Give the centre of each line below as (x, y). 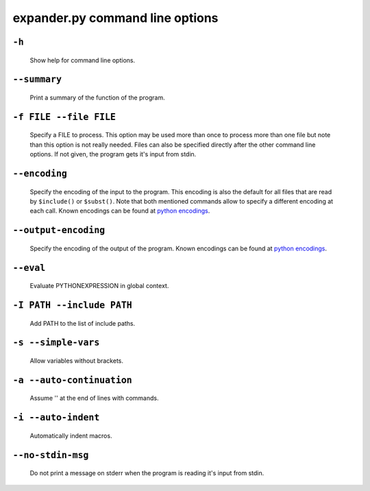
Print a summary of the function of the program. (97, 97)
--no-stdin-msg (51, 455)
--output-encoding (59, 230)
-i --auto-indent (56, 418)
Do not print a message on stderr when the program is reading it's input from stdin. (147, 473)
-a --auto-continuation (73, 380)
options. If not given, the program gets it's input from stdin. (113, 154)
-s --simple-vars (56, 343)
